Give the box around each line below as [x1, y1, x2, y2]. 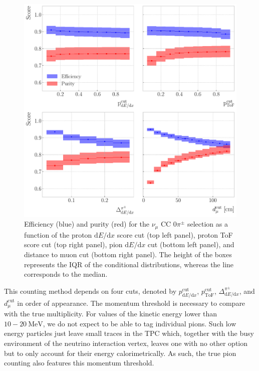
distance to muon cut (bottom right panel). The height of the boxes [24, 249, 232, 260]
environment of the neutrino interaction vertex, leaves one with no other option [4, 337, 248, 348]
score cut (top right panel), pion [24, 239, 123, 250]
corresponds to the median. [24, 269, 108, 279]
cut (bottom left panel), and [147, 239, 234, 250]
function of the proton [24, 229, 92, 240]
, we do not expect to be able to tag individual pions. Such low [43, 318, 236, 328]
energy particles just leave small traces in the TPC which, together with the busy [4, 328, 254, 338]
